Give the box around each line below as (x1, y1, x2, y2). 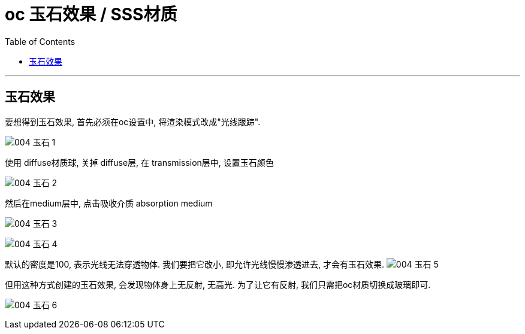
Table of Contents (5, 36, 76, 47)
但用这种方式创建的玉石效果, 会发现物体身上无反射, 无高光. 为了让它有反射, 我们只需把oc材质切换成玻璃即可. (5, 279, 431, 290)
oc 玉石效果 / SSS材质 (5, 4, 177, 25)
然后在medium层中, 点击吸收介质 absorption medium (5, 198, 213, 208)
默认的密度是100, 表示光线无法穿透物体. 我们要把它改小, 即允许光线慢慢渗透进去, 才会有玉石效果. (5, 259, 384, 269)
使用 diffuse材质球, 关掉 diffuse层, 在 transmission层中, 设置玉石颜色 (5, 157, 274, 168)
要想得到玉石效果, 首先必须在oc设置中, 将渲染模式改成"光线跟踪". (5, 116, 261, 127)
